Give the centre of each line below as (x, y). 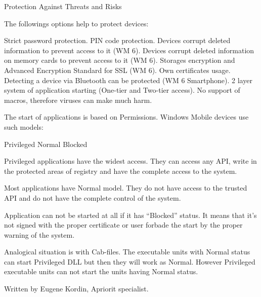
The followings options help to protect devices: (76, 23)
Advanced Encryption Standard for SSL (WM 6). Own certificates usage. (117, 70)
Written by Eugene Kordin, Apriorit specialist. (76, 289)
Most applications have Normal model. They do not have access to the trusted (126, 188)
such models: (24, 126)
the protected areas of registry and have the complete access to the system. (121, 171)
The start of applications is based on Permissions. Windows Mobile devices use (126, 117)
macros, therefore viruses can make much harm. (78, 100)
